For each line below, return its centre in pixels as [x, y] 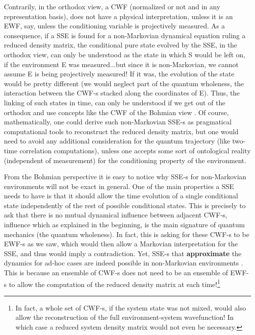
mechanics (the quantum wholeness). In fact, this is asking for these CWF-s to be [127, 234]
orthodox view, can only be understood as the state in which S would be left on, [125, 54]
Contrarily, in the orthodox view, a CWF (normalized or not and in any [112, 6]
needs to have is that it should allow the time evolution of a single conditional [121, 196]
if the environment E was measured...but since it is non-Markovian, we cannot [121, 64]
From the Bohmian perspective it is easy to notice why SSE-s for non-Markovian [125, 177]
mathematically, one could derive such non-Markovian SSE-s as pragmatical [118, 122]
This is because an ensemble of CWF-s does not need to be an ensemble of [116, 273]
